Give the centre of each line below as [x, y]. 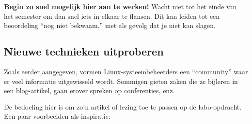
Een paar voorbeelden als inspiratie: [57, 116]
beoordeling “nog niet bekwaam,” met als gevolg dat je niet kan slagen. [110, 25]
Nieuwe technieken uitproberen [84, 51]
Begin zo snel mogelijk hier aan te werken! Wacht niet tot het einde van [120, 6]
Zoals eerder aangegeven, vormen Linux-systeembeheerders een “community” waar [126, 71]
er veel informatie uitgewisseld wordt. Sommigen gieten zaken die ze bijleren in [121, 81]
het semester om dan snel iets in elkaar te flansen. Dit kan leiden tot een [112, 16]
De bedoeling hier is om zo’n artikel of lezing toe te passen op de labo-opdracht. [123, 106]
